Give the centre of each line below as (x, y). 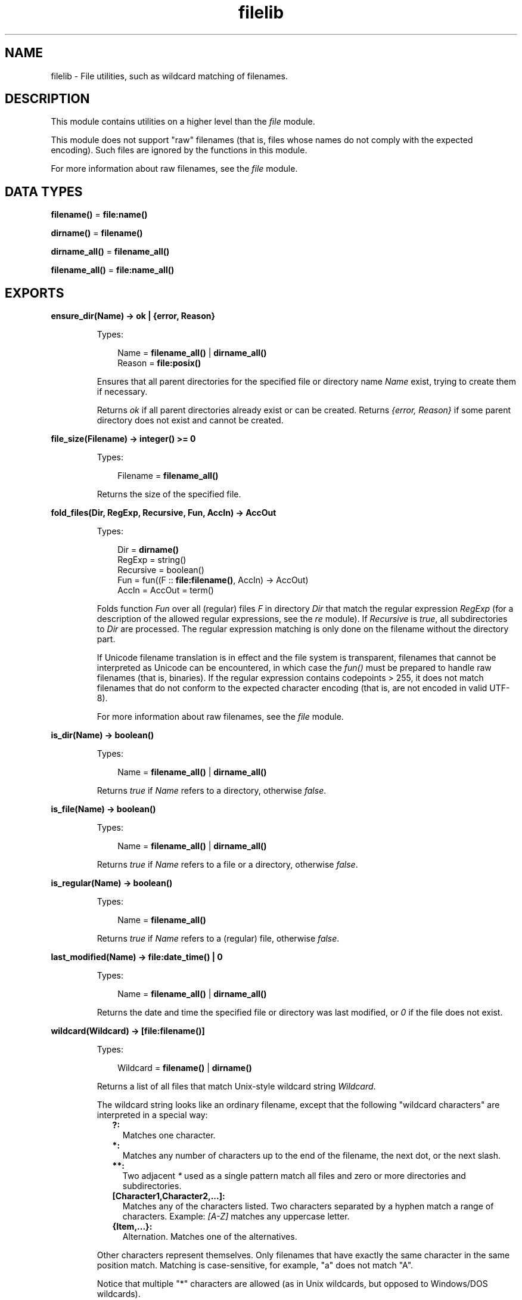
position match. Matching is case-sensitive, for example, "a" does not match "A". (255, 1265)
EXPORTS (35, 293)
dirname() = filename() (97, 233)
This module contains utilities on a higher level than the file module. (183, 122)
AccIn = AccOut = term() (166, 590)
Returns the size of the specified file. (169, 494)
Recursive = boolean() (161, 570)
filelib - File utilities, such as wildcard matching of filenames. (169, 76)
